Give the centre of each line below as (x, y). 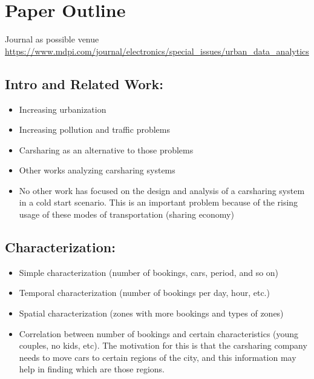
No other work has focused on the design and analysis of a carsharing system (162, 190)
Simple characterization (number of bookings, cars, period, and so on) (149, 272)
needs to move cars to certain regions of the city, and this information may (158, 357)
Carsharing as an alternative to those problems (106, 149)
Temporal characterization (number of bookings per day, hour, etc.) (144, 293)
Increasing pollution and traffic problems (94, 129)
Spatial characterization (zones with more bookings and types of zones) (151, 313)
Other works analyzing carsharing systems (97, 170)
